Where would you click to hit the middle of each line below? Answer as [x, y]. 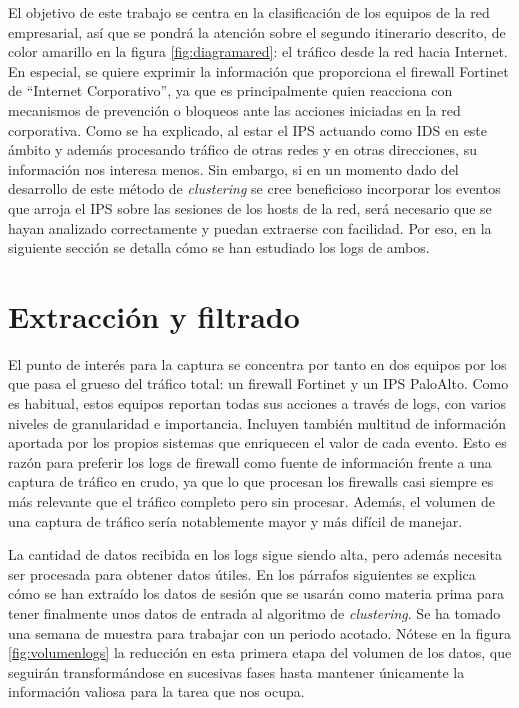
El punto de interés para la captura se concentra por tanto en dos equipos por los [257, 363]
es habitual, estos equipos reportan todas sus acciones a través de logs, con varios [257, 403]
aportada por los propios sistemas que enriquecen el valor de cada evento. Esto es [257, 442]
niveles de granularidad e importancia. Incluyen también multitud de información [257, 422]
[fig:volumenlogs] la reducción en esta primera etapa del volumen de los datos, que [260, 652]
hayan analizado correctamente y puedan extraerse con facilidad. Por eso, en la [250, 227]
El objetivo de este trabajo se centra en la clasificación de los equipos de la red [249, 12]
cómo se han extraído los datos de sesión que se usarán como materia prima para [256, 593]
